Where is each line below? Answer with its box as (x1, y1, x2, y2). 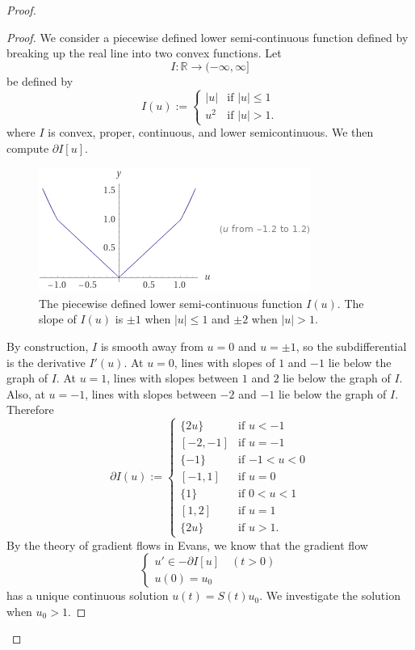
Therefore (6, 401, 54, 418)
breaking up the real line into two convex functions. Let (6, 44, 282, 61)
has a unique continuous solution (6, 587, 169, 604)
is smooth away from (100, 338, 203, 354)
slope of (39, 310, 77, 327)
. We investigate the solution (259, 587, 400, 604)
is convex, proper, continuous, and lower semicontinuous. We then (48, 124, 374, 141)
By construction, (6, 338, 89, 354)
